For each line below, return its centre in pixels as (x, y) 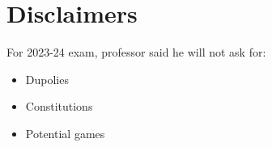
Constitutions (59, 106)
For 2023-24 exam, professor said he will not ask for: (136, 52)
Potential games (65, 133)
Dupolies (47, 79)
